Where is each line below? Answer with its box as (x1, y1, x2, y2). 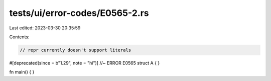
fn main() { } (9, 69, 35, 75)
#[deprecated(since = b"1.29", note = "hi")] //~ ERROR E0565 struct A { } (9, 60, 160, 66)
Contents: (9, 34, 30, 40)
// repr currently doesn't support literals (20, 47, 131, 53)
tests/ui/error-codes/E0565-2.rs (9, 7, 149, 18)
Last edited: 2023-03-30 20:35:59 (9, 25, 81, 31)
